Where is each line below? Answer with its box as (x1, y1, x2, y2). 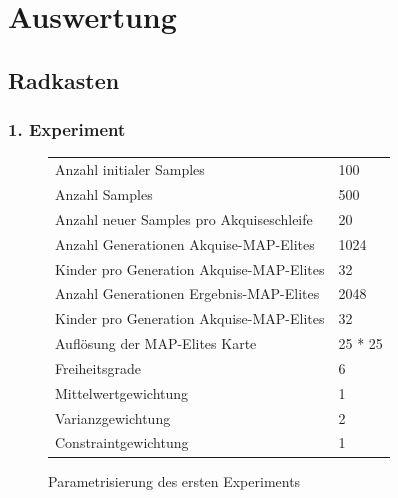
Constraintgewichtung (55, 432, 189, 453)
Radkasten (8, 64, 120, 95)
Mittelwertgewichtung (55, 382, 189, 403)
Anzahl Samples (55, 183, 153, 204)
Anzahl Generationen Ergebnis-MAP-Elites (55, 283, 320, 304)
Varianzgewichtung (55, 407, 171, 428)
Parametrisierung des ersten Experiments (48, 470, 301, 491)
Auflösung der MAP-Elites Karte (55, 333, 257, 354)
